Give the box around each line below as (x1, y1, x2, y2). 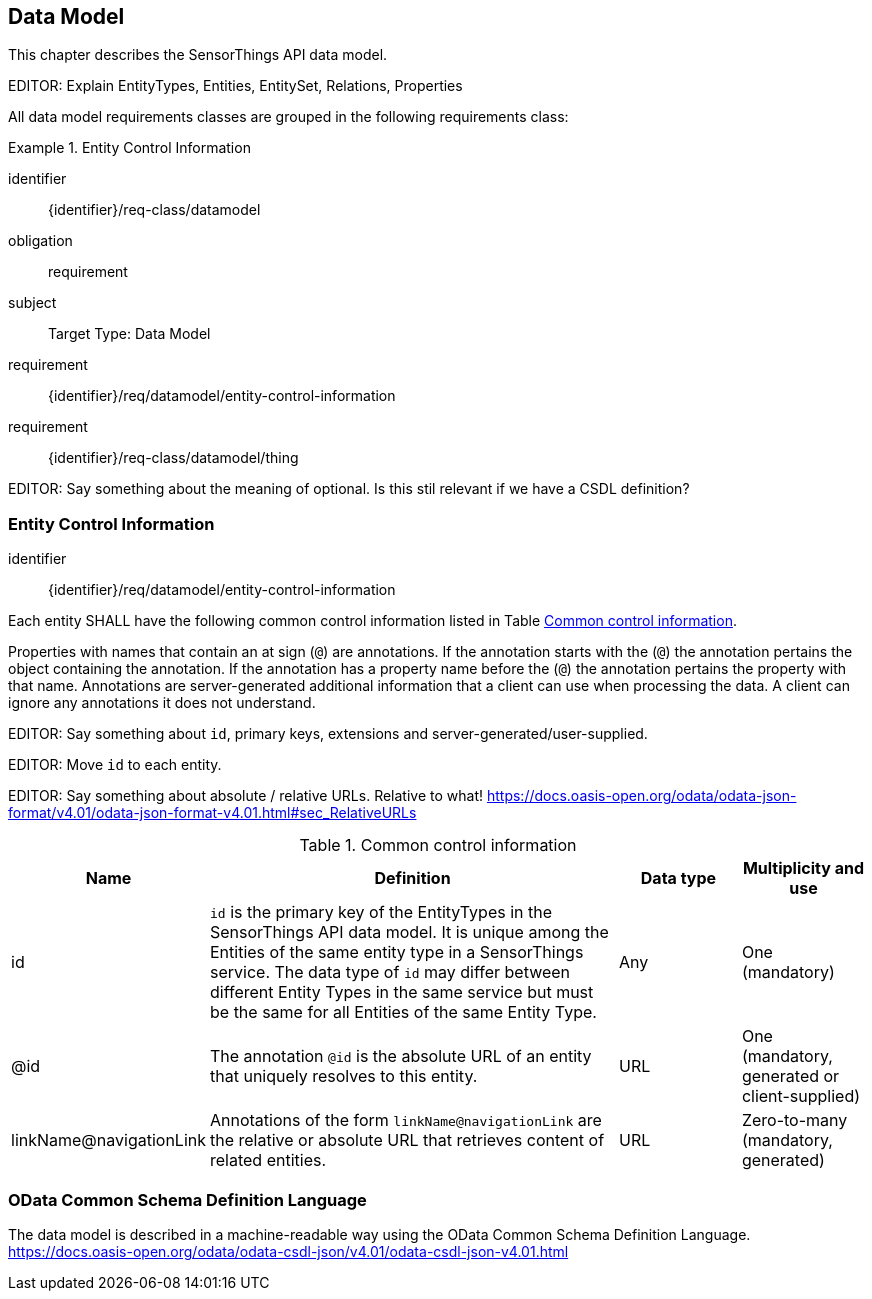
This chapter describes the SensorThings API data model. (8, 46, 388, 64)
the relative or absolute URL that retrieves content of (210, 1130, 605, 1151)
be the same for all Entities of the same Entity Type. (210, 1002, 597, 1023)
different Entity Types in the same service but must (210, 982, 594, 1003)
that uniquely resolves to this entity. (210, 1066, 478, 1087)
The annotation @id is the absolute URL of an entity (210, 1046, 592, 1067)
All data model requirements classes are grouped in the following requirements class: (8, 108, 569, 126)
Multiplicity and (742, 858, 864, 879)
